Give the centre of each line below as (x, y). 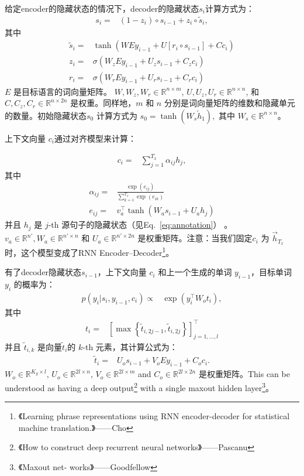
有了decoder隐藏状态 (43, 272)
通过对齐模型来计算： (95, 138)
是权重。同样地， (103, 103)
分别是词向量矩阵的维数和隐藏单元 (229, 103)
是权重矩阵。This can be (244, 374)
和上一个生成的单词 (195, 272)
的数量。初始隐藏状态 (46, 115)
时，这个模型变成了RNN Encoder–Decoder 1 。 (89, 251)
